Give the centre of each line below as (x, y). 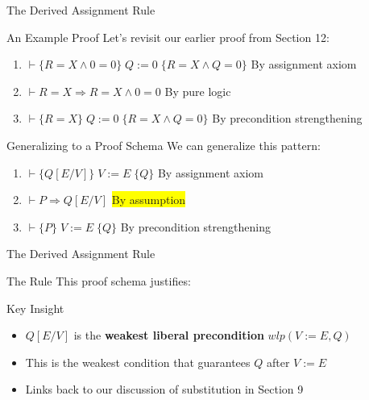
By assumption (149, 200)
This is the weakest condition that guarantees (138, 362)
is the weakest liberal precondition (169, 335)
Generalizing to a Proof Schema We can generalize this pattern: (164, 145)
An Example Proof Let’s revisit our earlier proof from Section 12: (168, 37)
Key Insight (35, 308)
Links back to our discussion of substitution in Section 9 (164, 389)
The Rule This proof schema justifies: (99, 280)
